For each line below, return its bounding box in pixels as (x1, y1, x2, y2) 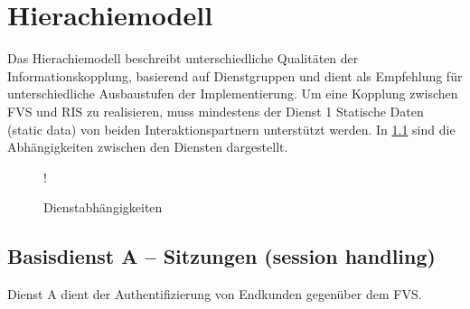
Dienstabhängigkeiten (43, 198, 163, 217)
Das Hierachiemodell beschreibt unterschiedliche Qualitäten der (7, 49, 359, 68)
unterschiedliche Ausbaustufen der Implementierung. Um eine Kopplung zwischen (7, 84, 458, 103)
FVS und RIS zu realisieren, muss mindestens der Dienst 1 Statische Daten (7, 101, 424, 120)
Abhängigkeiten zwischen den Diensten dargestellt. (7, 137, 288, 156)
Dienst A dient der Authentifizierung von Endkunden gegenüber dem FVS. (7, 285, 422, 304)
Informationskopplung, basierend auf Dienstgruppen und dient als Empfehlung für (7, 66, 463, 85)
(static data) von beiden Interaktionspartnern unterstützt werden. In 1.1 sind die (7, 119, 456, 138)
